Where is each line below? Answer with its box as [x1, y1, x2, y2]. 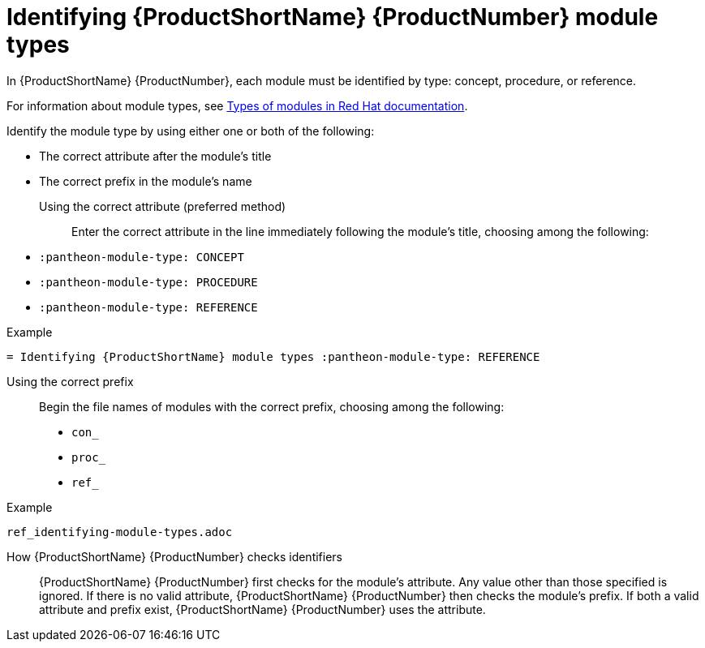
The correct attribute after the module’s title [39, 148, 272, 163]
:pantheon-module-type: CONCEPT [39, 250, 244, 264]
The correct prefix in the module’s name [39, 174, 252, 188]
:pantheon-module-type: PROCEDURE [39, 275, 258, 289]
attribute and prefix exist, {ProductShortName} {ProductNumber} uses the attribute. [39, 602, 486, 616]
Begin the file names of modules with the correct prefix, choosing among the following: [39, 399, 505, 414]
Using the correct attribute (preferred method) [39, 199, 286, 213]
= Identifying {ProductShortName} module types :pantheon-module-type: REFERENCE [6, 350, 540, 363]
